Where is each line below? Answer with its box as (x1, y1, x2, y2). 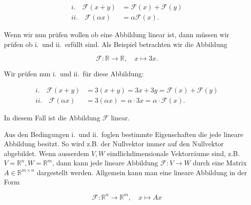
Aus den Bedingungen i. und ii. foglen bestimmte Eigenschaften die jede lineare (4, 129, 244, 139)
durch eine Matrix (192, 158, 247, 168)
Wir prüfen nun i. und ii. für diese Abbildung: (4, 68, 144, 79)
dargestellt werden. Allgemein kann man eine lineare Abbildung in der (37, 167, 247, 177)
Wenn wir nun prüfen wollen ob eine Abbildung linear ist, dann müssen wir (4, 29, 230, 40)
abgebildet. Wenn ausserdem (4, 148, 89, 158)
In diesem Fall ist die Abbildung (4, 112, 101, 122)
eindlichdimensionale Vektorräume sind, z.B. (107, 148, 240, 158)
